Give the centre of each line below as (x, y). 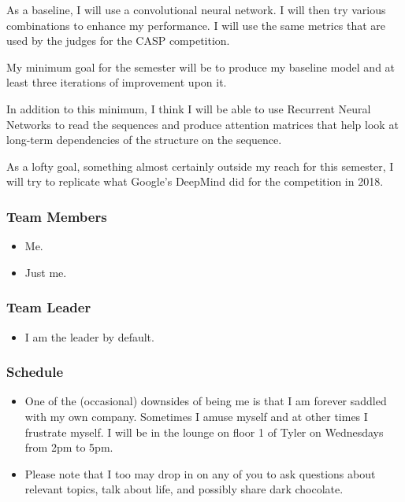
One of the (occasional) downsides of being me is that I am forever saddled (206, 401)
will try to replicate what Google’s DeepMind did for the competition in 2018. (195, 181)
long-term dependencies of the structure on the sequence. (144, 140)
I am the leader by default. (89, 336)
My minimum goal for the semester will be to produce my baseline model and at (201, 66)
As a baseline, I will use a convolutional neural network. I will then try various (196, 9)
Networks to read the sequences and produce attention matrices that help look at (202, 124)
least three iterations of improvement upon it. (117, 82)
